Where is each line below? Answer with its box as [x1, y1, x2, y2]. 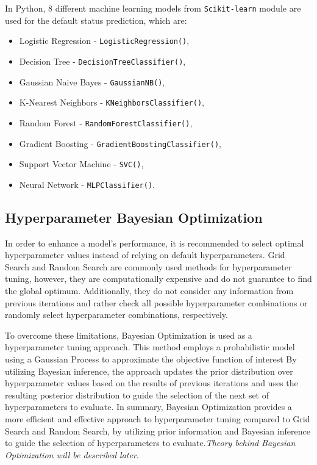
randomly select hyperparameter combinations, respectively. [5, 308, 228, 321]
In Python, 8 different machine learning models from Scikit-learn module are [5, 2, 301, 14]
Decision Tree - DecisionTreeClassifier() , [19, 54, 186, 67]
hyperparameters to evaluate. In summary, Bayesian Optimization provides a [5, 400, 292, 413]
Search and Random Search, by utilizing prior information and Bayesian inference [5, 424, 310, 437]
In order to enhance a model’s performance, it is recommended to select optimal [5, 236, 304, 249]
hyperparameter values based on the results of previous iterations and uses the [5, 377, 298, 389]
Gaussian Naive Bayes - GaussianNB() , [19, 75, 165, 88]
